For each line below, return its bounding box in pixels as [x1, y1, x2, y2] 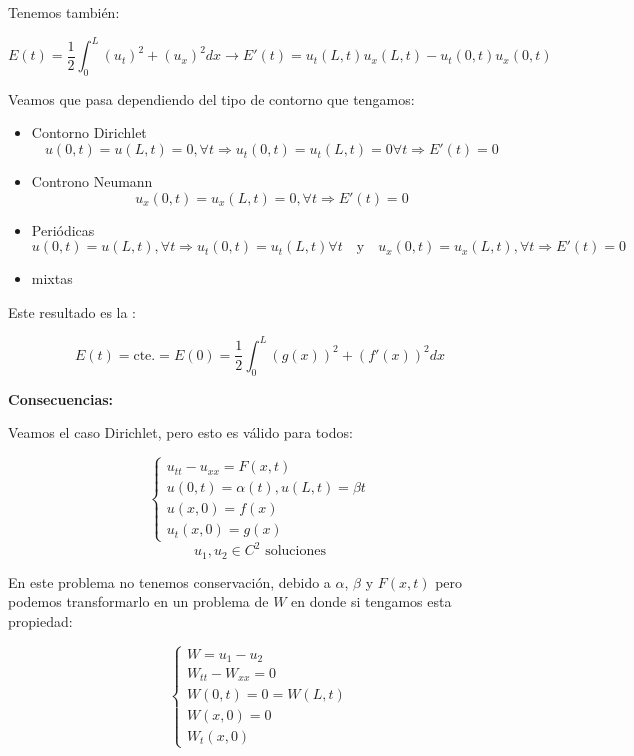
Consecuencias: [8, 388, 114, 409]
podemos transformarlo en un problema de [8, 591, 269, 612]
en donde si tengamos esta [291, 591, 452, 612]
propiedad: [8, 610, 73, 631]
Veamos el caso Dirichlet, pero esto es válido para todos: [8, 422, 353, 443]
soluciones [265, 544, 326, 559]
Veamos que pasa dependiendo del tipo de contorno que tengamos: [8, 88, 415, 109]
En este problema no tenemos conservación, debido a [8, 571, 331, 592]
